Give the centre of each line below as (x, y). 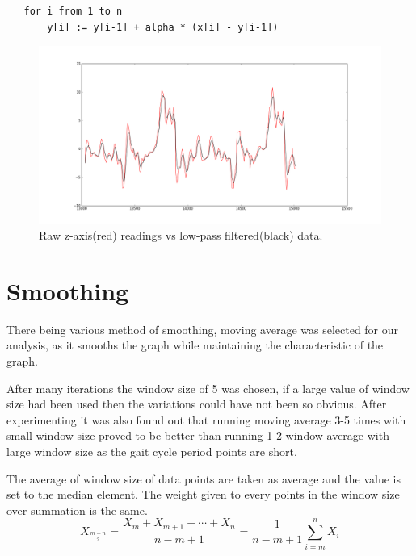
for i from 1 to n (73, 11)
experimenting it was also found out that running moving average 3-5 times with (206, 419)
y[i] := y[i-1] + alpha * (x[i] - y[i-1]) (163, 27)
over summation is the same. (77, 510)
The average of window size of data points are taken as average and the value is (204, 478)
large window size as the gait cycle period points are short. (152, 451)
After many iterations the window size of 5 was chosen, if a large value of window (208, 388)
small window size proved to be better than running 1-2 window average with (198, 435)
